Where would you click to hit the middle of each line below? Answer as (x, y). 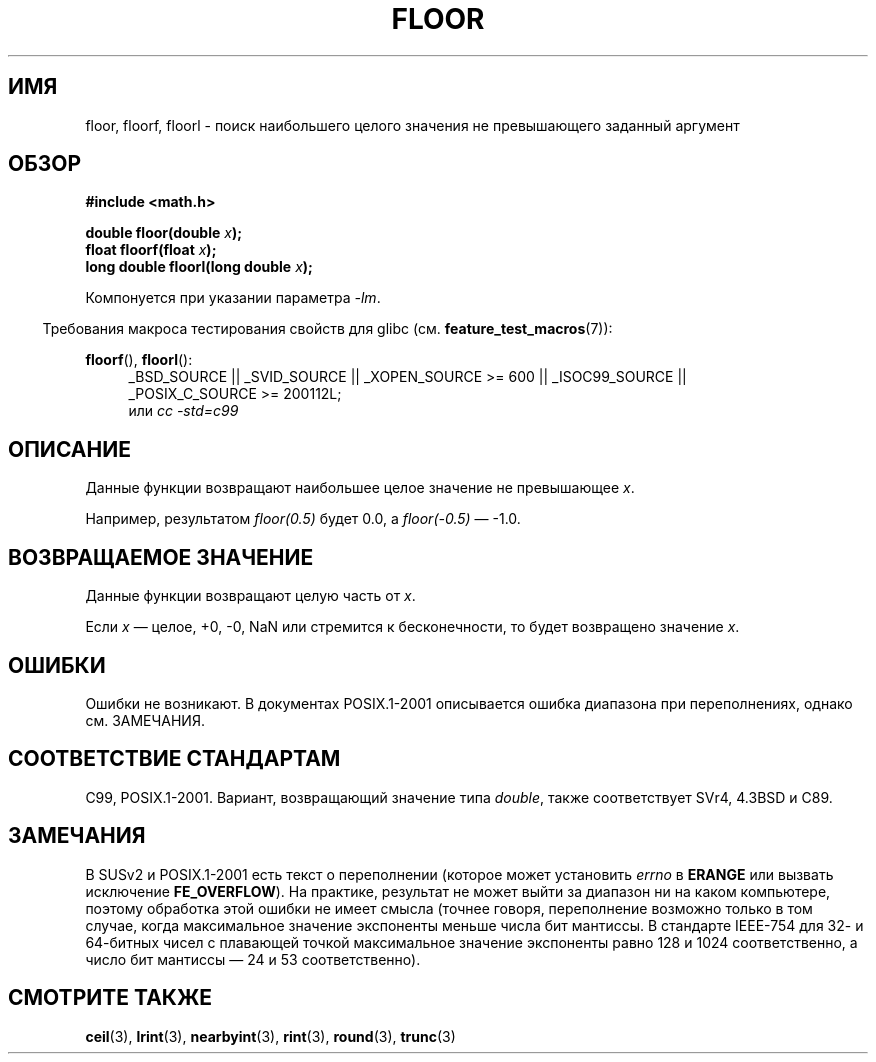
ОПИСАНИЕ (69, 449)
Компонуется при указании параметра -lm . (233, 298)
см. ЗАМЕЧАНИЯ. (145, 720)
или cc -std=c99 (183, 411)
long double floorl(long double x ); (199, 267)
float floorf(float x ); (151, 250)
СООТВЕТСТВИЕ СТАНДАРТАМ (174, 759)
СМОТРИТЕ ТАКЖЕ (110, 998)
